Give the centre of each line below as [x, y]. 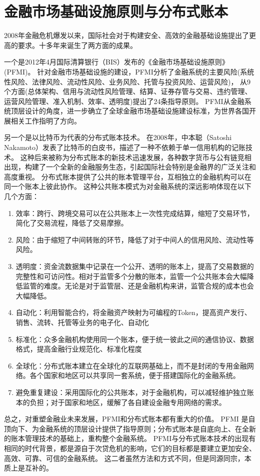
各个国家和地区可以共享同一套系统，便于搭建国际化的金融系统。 [135, 375]
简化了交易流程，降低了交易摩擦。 [72, 223]
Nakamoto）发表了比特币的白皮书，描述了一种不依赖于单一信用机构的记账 [125, 147]
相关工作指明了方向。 [46, 120]
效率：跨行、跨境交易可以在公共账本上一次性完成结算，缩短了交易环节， [135, 213]
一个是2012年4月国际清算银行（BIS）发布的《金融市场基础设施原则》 [116, 62]
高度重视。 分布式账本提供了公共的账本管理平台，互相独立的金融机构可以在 [128, 176]
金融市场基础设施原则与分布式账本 [116, 11]
